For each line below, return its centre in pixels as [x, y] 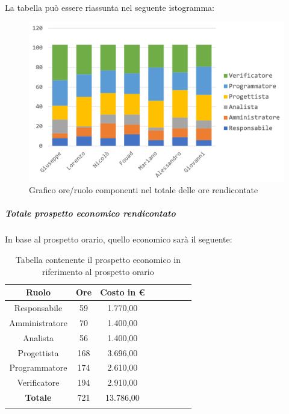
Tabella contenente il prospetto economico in [98, 259]
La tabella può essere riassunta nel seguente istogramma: [110, 7]
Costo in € [123, 292]
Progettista [38, 352]
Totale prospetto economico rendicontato [90, 213]
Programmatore [38, 367]
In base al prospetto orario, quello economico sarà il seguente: [119, 239]
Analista [38, 337]
